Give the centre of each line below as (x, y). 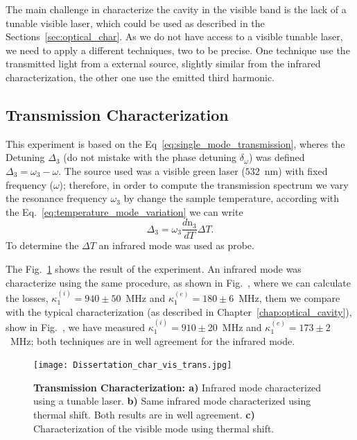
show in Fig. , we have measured (76, 327)
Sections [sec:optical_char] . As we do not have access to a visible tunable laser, (174, 36)
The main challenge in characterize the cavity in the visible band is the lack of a (176, 9)
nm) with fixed (296, 170)
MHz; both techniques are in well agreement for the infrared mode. (153, 340)
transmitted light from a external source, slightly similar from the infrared (163, 64)
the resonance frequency (56, 198)
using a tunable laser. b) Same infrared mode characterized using (172, 401)
